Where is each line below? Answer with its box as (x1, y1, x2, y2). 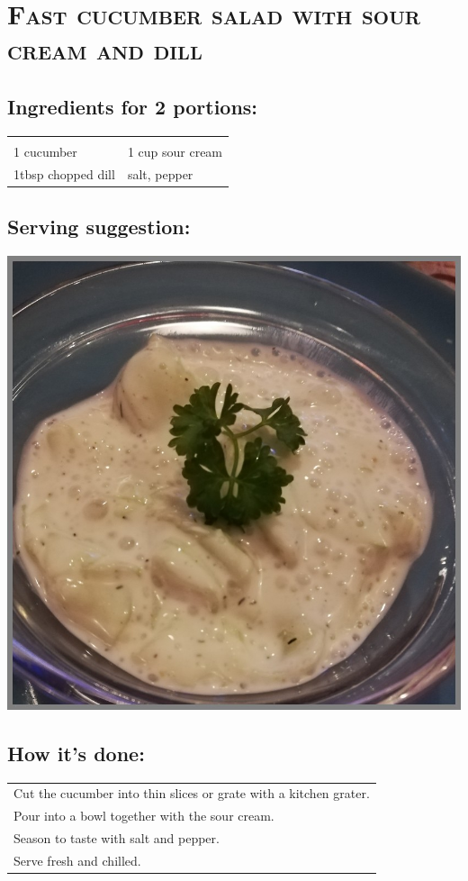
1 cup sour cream (127, 141, 223, 160)
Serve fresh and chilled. (13, 850, 141, 869)
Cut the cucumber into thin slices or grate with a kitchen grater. (13, 784, 370, 803)
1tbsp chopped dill (13, 164, 115, 183)
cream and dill (7, 31, 202, 68)
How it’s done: (7, 739, 145, 767)
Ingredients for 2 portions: (7, 92, 258, 120)
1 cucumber (13, 141, 77, 160)
